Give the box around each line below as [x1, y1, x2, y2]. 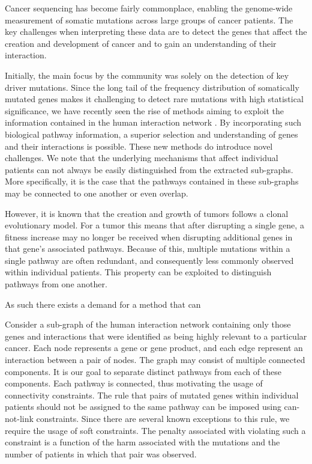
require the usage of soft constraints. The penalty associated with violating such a [5, 424, 306, 436]
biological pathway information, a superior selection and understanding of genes [5, 127, 298, 140]
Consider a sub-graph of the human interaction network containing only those [5, 318, 291, 331]
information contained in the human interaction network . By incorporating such [5, 116, 302, 129]
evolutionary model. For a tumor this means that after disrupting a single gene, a [5, 219, 304, 231]
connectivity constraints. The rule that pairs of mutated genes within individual [5, 388, 299, 401]
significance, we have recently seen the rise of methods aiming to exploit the [5, 104, 284, 117]
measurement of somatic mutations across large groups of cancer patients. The [5, 13, 293, 26]
